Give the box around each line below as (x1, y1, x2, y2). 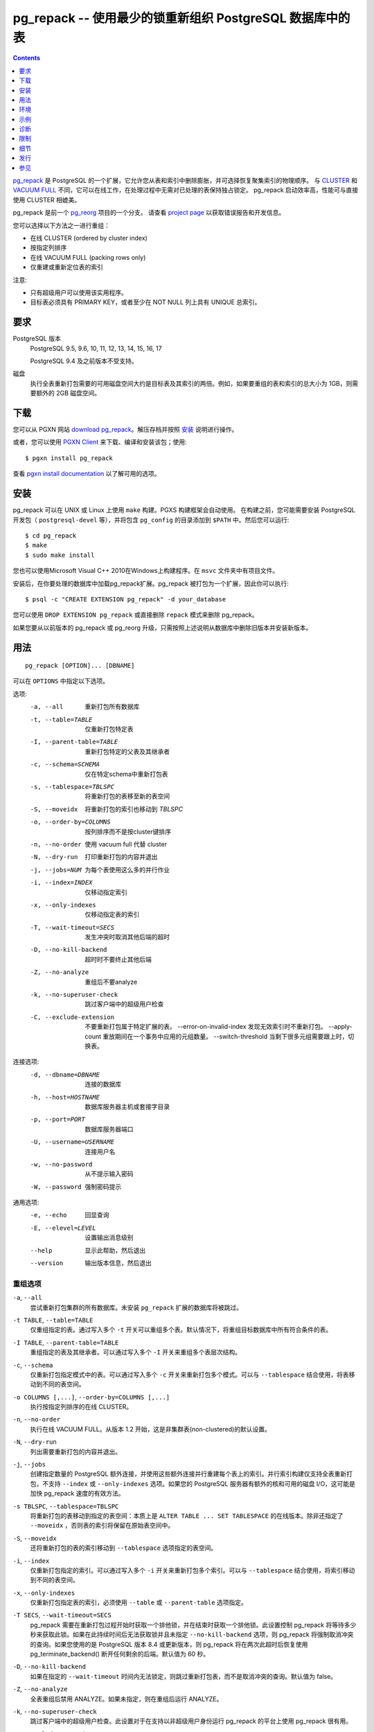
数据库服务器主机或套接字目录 (84, 1102, 170, 1111)
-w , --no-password (30, 1160, 93, 1168)
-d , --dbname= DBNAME (30, 1070, 100, 1079)
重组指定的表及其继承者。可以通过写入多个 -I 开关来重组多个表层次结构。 (30, 1348, 242, 1357)
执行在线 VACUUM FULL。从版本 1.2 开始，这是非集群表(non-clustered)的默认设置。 (30, 1424, 271, 1433)
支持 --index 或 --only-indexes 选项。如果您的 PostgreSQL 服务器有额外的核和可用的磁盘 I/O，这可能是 (48, 1479, 356, 1487)
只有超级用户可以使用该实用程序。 (30, 288, 127, 297)
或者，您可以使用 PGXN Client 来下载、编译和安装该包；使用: (12, 438, 187, 446)
